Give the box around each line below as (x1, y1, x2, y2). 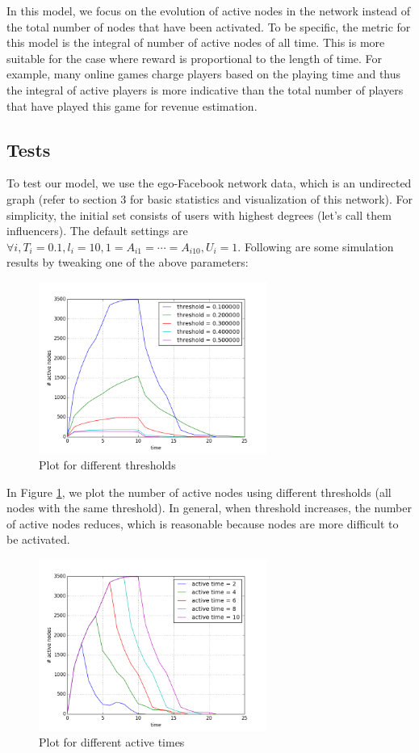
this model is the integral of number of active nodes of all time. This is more (6, 34, 385, 51)
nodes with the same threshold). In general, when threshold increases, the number (6, 499, 412, 516)
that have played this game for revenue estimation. (6, 97, 258, 114)
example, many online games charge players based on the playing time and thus (6, 65, 401, 82)
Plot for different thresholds (39, 456, 176, 473)
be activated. (6, 531, 70, 548)
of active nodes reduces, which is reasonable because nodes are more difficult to (6, 515, 399, 532)
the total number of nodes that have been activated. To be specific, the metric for (6, 18, 411, 35)
